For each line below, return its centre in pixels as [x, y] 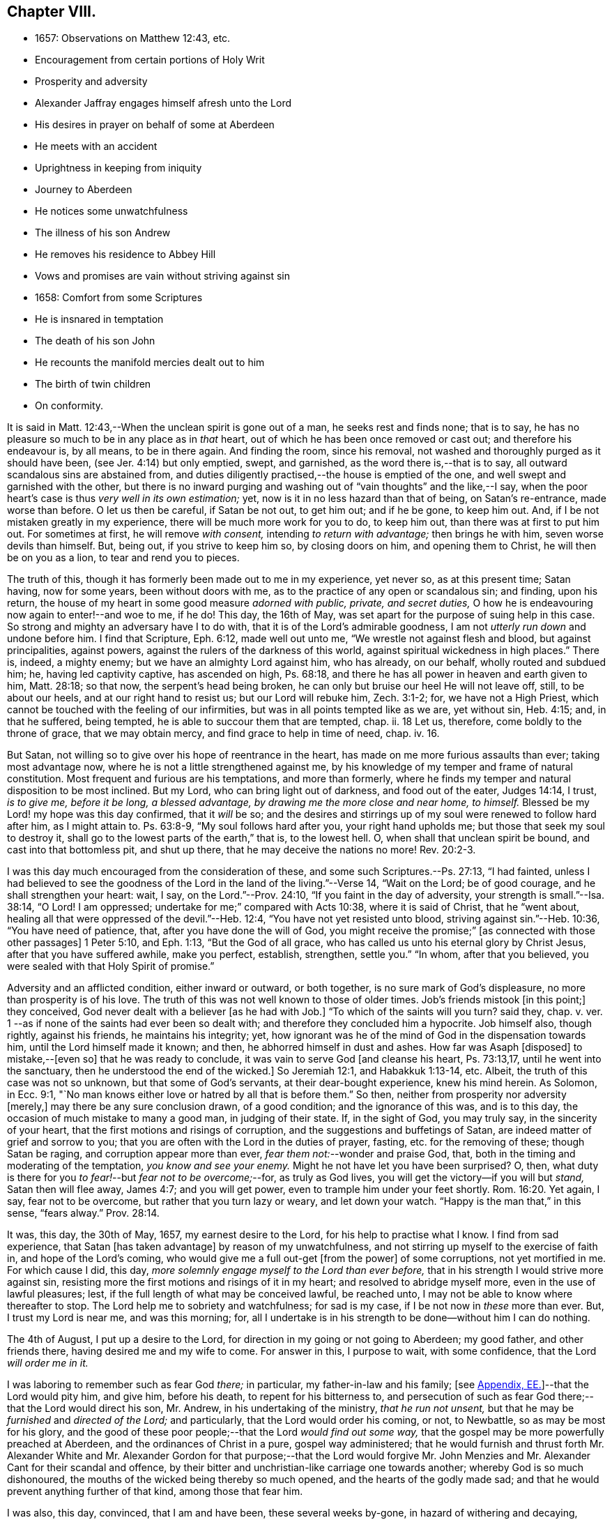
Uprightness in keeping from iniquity [118, 168]
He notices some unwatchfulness [112, 211]
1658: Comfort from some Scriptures [119, 298]
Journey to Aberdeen [84, 190]
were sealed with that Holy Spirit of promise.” [111, 966]
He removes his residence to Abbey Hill [125, 254]
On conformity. [69, 406]
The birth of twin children [93, 384]
